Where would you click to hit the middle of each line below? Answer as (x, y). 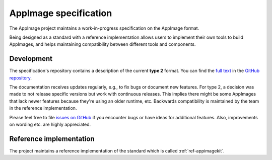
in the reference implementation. (43, 108)
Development (31, 59)
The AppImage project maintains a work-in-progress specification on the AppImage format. (104, 28)
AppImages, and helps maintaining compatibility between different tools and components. (103, 44)
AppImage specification (61, 13)
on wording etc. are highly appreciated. (50, 124)
